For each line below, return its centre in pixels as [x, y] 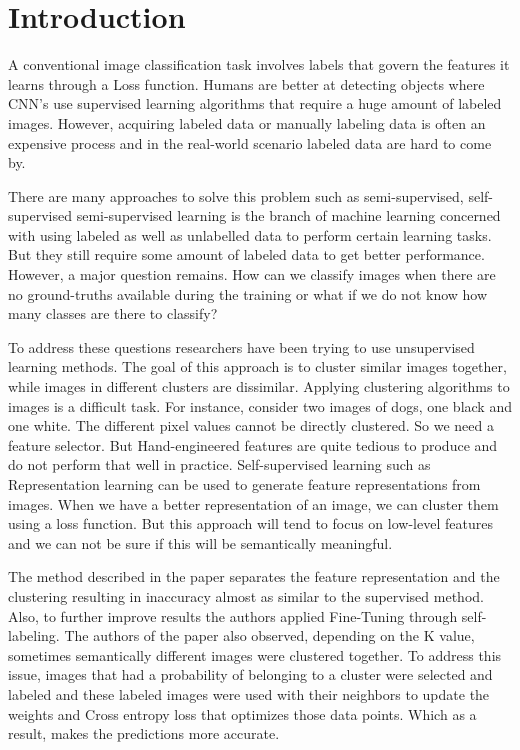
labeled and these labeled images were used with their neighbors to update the [249, 693]
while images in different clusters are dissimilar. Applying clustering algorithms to [259, 386]
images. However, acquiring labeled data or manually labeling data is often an [247, 122]
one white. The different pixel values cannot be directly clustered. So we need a [251, 425]
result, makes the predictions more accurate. [144, 733]
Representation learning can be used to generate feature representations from [244, 484]
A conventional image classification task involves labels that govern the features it [259, 64]
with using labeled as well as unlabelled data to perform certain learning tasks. [250, 234]
